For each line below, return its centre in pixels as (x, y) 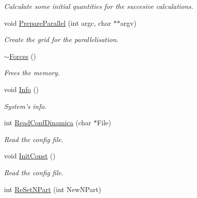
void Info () (22, 89)
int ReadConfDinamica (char (48, 123)
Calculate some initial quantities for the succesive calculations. (99, 6)
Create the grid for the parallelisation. (61, 39)
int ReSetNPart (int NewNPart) (53, 189)
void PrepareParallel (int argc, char (58, 23)
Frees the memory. (32, 73)
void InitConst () (30, 156)
